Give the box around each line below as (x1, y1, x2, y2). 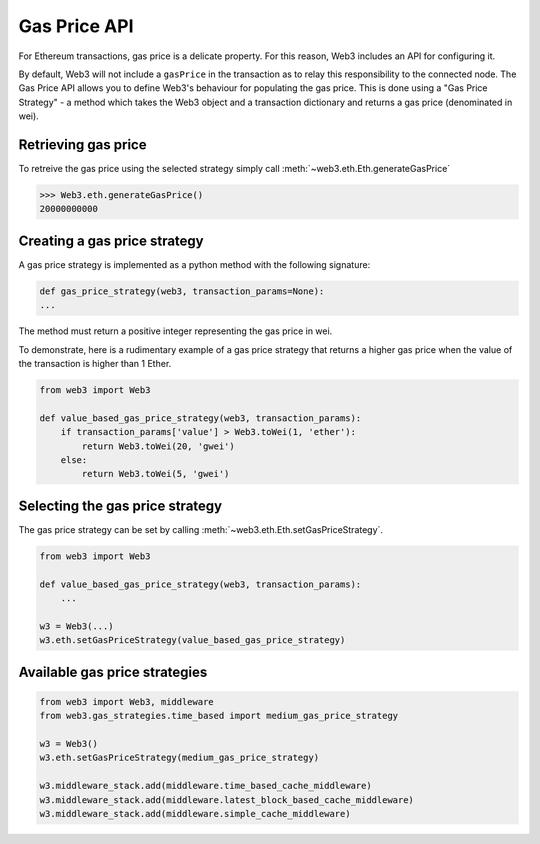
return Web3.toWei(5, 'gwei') (81, 468, 230, 480)
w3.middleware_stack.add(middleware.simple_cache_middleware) (39, 808, 351, 819)
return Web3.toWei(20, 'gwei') (81, 440, 235, 452)
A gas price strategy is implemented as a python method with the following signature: (18, 258, 371, 270)
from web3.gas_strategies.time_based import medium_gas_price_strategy (39, 710, 399, 722)
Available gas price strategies (18, 663, 208, 680)
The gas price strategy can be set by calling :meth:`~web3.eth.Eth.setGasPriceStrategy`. (18, 523, 384, 535)
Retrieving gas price (18, 136, 147, 153)
